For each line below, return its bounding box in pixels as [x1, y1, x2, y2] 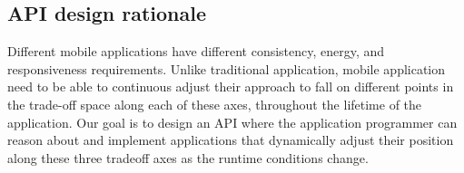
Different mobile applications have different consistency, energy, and [7, 42, 385, 61]
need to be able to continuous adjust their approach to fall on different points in [7, 77, 454, 96]
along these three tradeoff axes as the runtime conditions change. [7, 148, 369, 167]
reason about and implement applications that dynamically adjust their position [7, 130, 454, 149]
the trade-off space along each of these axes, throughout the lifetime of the [7, 94, 422, 113]
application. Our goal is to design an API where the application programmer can [7, 112, 458, 131]
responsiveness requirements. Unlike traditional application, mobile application [7, 59, 446, 78]
